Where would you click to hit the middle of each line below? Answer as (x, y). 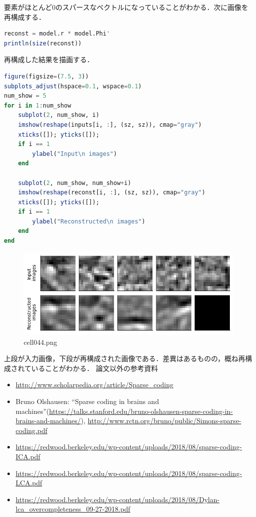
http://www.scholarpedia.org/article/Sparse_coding (94, 385)
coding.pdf (32, 430)
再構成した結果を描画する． (49, 59)
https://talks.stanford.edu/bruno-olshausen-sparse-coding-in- (141, 411)
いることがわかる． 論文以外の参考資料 (95, 368)
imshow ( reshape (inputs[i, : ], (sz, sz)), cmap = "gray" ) (110, 125)
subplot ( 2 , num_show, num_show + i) (74, 183)
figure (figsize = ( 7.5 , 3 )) (46, 76)
